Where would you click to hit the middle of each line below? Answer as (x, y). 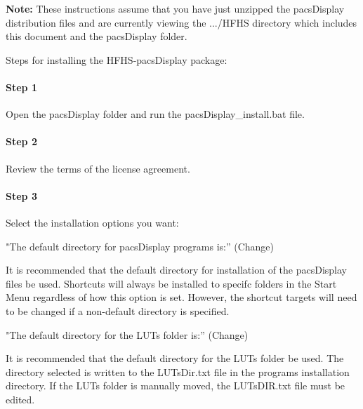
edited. (20, 399)
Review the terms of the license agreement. (98, 168)
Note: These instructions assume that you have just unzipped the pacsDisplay (175, 8)
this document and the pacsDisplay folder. (97, 36)
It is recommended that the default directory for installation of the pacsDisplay (177, 270)
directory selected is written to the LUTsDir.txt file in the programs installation (178, 371)
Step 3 (21, 195)
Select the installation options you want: (92, 222)
